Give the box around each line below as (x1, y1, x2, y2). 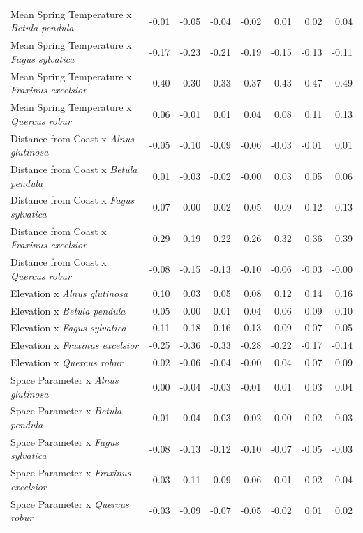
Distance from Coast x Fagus (10, 193, 135, 207)
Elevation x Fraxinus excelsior (10, 338, 139, 352)
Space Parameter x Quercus (10, 496, 129, 511)
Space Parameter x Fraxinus (10, 465, 131, 480)
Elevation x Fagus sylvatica (10, 320, 126, 335)
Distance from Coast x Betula (10, 161, 138, 176)
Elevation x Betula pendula (10, 303, 126, 317)
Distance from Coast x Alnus (10, 130, 134, 145)
